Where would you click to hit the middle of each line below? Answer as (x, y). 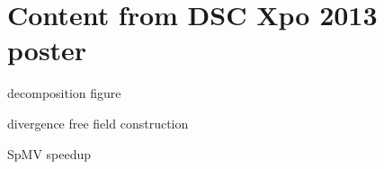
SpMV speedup (49, 153)
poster (47, 50)
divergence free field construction (98, 123)
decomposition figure (64, 93)
